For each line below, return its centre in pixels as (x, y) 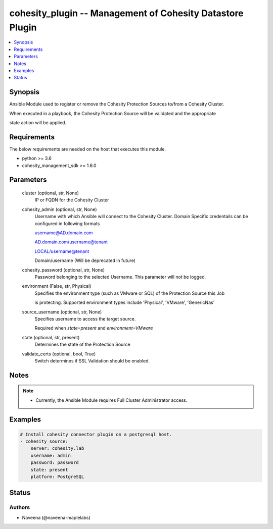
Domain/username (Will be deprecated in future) (85, 260)
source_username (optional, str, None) (62, 312)
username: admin (51, 455)
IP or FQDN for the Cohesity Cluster (72, 200)
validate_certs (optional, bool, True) (59, 354)
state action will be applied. (38, 122)
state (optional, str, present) (51, 337)
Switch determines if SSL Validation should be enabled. (92, 360)
